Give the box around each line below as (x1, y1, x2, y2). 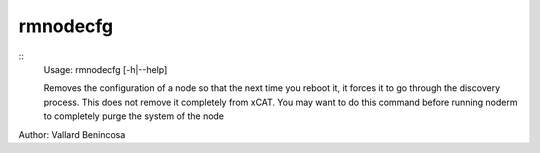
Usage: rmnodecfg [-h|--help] (43, 63, 168, 75)
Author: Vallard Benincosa (18, 128, 126, 140)
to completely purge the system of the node (43, 110, 225, 122)
